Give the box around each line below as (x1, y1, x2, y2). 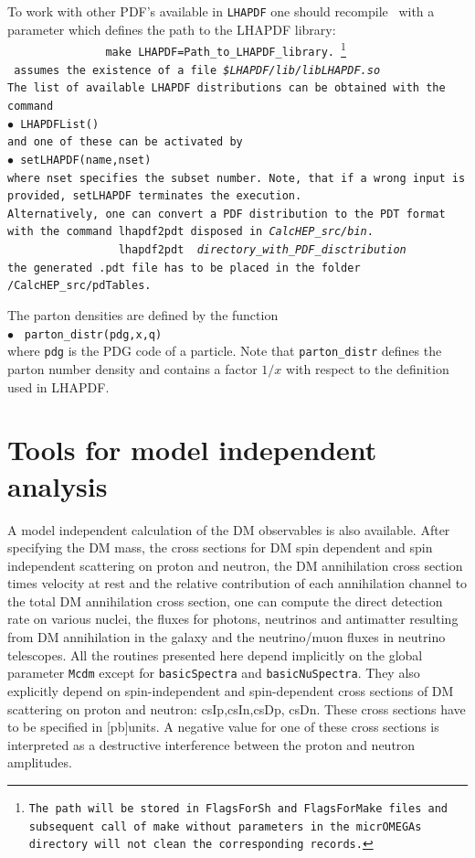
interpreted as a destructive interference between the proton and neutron (7, 735, 416, 754)
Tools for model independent (7, 431, 377, 468)
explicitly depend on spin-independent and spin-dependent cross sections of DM (7, 681, 454, 700)
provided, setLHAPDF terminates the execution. (7, 189, 302, 203)
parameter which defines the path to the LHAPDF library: (7, 19, 336, 38)
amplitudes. (7, 753, 72, 772)
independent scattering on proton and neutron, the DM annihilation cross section (7, 555, 463, 574)
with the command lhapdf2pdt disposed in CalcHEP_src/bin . (7, 225, 374, 239)
